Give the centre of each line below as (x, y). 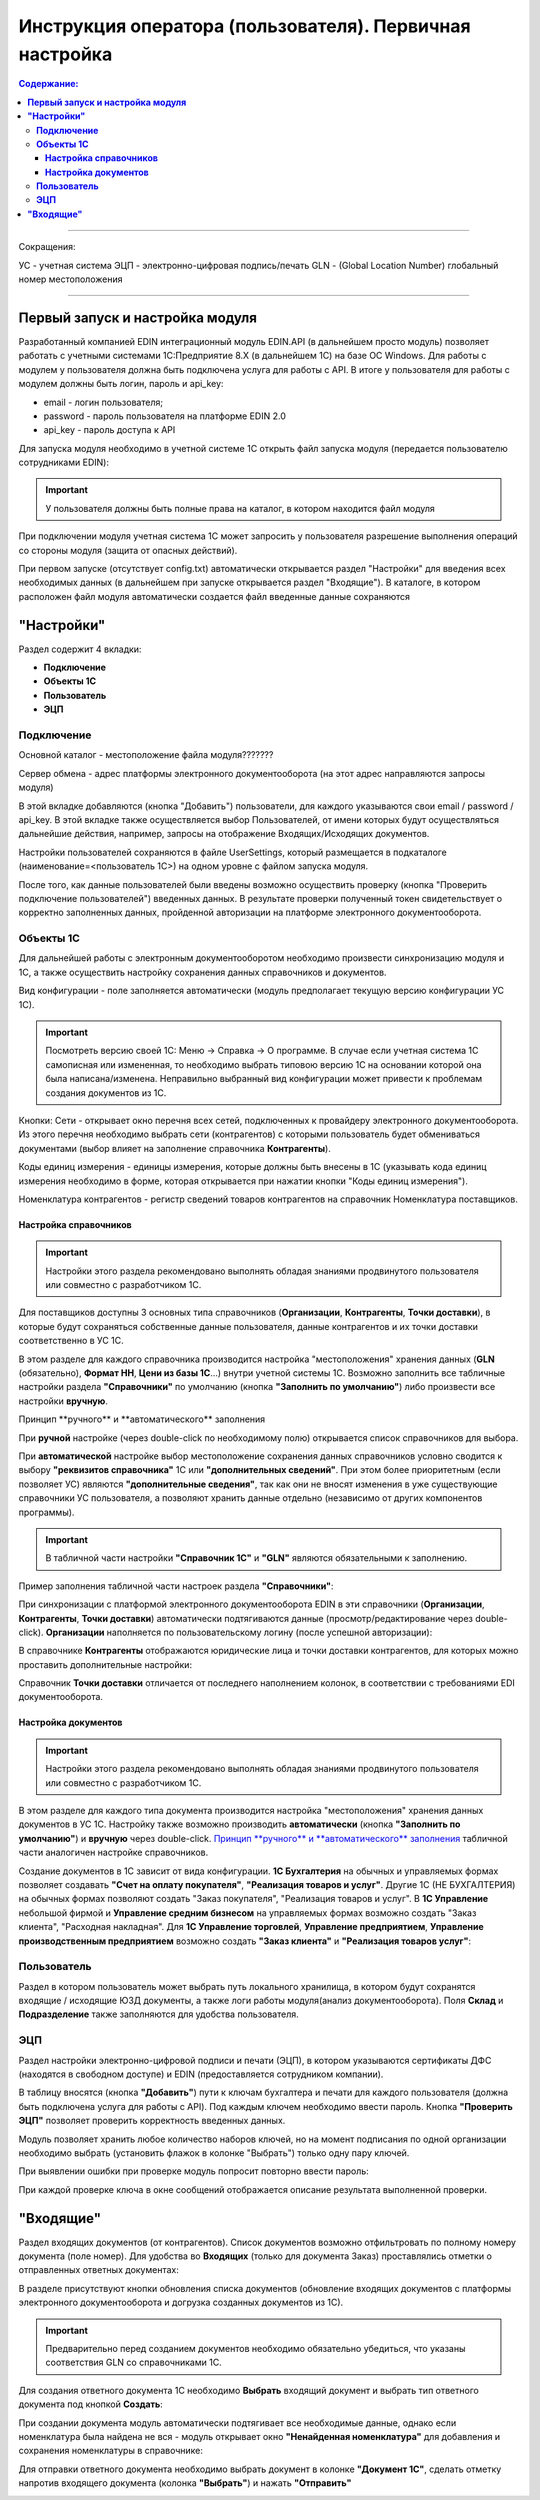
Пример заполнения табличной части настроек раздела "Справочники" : (176, 1586)
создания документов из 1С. (106, 1092)
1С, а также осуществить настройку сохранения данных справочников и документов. (202, 972)
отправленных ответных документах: (98, 2270)
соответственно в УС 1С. (71, 1341)
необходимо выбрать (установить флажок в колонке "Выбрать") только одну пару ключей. (214, 2152)
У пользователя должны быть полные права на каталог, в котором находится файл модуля (240, 508)
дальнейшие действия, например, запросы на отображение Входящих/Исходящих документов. (224, 834)
